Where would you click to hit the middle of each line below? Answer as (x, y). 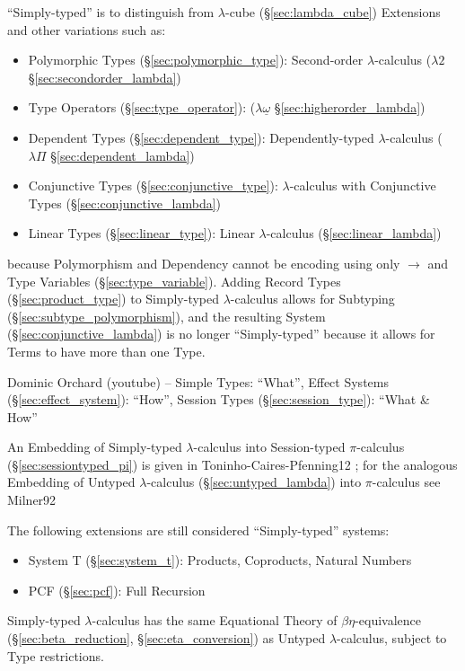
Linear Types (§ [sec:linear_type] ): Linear (141, 233)
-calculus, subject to (392, 638)
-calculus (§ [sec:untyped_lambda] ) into (254, 482)
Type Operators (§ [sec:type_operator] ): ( (142, 107)
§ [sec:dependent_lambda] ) (123, 155)
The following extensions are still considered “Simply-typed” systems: (198, 530)
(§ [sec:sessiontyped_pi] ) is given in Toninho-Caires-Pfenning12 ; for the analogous (232, 464)
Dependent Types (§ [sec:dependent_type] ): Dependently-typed (201, 137)
